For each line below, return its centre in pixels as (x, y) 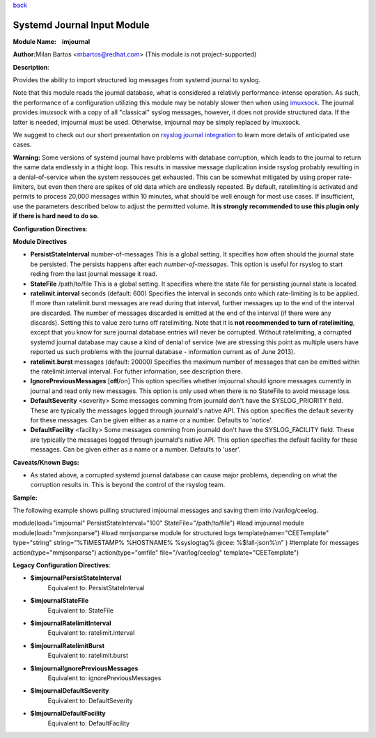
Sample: (25, 498)
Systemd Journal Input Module (81, 25)
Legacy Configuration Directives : (62, 565)
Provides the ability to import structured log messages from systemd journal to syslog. (137, 80)
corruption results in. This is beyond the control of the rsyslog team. (128, 485)
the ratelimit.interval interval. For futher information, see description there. (136, 371)
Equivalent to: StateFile (81, 610)
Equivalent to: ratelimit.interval (91, 633)
